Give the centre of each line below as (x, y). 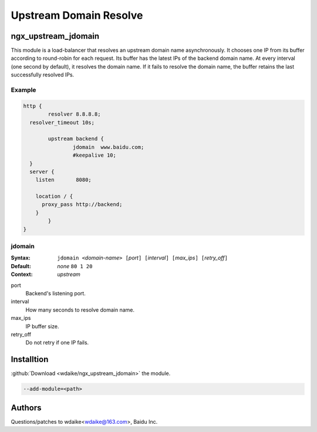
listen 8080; (64, 180)
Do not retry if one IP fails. (57, 343)
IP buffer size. (42, 326)
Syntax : (21, 258)
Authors (26, 408)
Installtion (30, 360)
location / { (54, 196)
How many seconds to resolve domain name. (80, 310)
